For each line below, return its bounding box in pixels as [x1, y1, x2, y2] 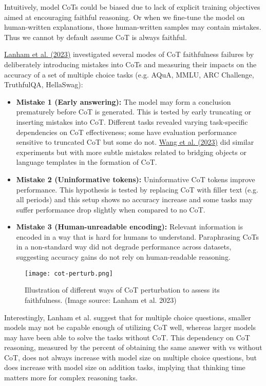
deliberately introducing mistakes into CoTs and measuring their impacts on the [4, 59, 257, 69]
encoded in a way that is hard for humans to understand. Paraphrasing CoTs [16, 231, 259, 242]
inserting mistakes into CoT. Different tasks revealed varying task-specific [16, 116, 248, 127]
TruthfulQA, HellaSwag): [4, 79, 83, 90]
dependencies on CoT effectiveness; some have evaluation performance [16, 126, 237, 137]
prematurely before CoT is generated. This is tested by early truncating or [16, 106, 251, 117]
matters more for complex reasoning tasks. [4, 372, 138, 383]
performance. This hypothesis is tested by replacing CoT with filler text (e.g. [16, 184, 258, 195]
